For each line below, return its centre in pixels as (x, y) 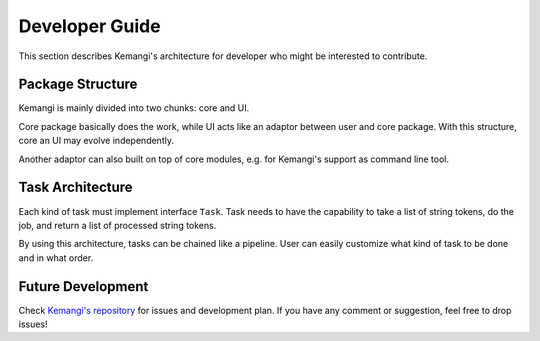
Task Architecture (76, 187)
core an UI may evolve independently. (96, 141)
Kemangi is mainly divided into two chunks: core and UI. (134, 108)
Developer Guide (89, 26)
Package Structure (78, 84)
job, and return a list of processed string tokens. (117, 225)
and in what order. (56, 257)
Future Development (83, 286)
